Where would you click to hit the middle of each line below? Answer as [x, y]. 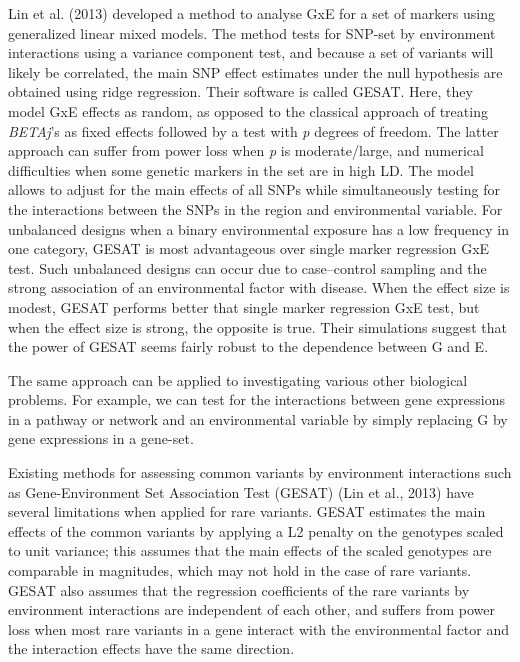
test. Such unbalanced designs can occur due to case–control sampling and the [247, 267]
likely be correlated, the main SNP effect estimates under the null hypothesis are [255, 71]
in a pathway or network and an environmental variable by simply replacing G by [258, 418]
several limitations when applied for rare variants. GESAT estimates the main [247, 511]
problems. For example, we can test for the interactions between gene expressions [257, 399]
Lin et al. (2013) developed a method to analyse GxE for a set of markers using [252, 13]
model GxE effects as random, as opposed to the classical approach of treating [248, 110]
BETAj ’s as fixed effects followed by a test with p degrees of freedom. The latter [253, 130]
